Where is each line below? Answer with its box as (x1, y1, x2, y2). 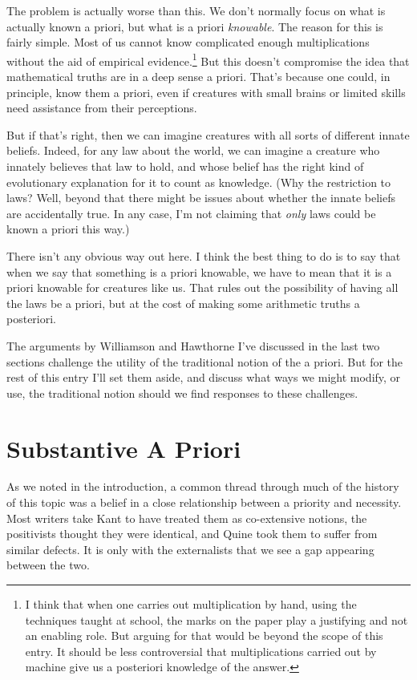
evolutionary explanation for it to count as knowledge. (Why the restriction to (6, 173, 391, 190)
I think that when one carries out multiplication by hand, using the (25, 596, 357, 612)
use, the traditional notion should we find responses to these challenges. (6, 384, 358, 401)
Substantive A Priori (6, 431, 241, 464)
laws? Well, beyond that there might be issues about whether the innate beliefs (6, 189, 396, 206)
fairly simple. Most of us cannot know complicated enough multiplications (6, 34, 370, 51)
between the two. (6, 557, 90, 573)
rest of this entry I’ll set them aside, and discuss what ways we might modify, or (6, 369, 401, 386)
